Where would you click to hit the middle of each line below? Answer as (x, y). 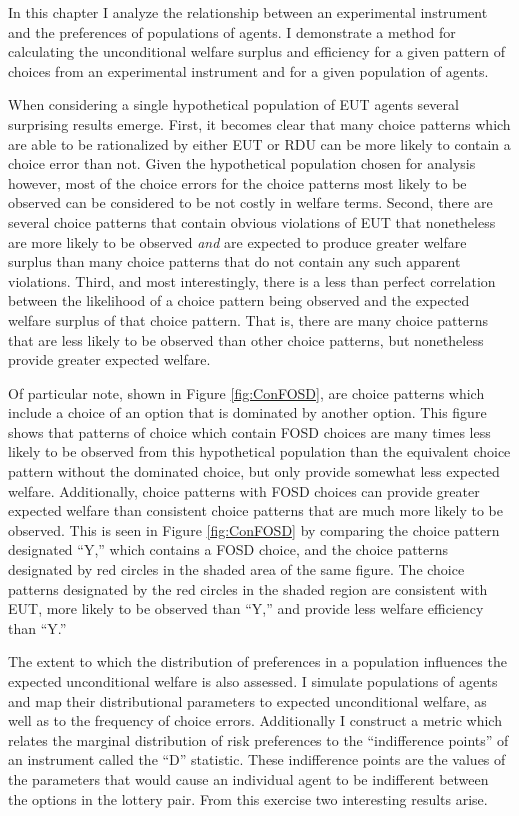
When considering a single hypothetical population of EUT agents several (233, 104)
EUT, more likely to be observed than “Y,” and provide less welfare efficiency (246, 608)
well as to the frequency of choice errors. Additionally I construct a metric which (255, 720)
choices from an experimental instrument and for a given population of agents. (248, 70)
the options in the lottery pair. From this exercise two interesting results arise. (248, 798)
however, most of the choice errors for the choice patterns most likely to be (237, 182)
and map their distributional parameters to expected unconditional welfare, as (247, 700)
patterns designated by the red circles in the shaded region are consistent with (248, 588)
